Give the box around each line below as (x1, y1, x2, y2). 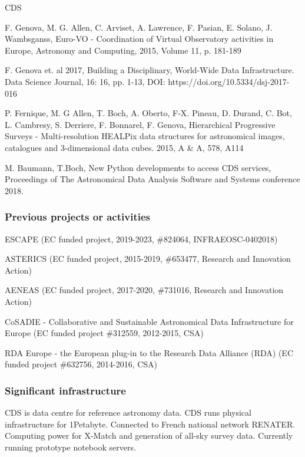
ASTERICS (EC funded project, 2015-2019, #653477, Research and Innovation (5, 252, 291, 265)
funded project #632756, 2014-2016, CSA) (5, 358, 158, 370)
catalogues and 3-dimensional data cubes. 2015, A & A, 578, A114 (5, 141, 244, 153)
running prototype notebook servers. (5, 440, 136, 453)
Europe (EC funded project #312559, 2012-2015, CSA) (5, 327, 204, 339)
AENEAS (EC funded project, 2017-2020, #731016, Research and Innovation (5, 284, 284, 296)
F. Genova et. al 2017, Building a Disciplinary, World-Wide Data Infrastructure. (5, 64, 294, 76)
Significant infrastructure (5, 383, 126, 397)
